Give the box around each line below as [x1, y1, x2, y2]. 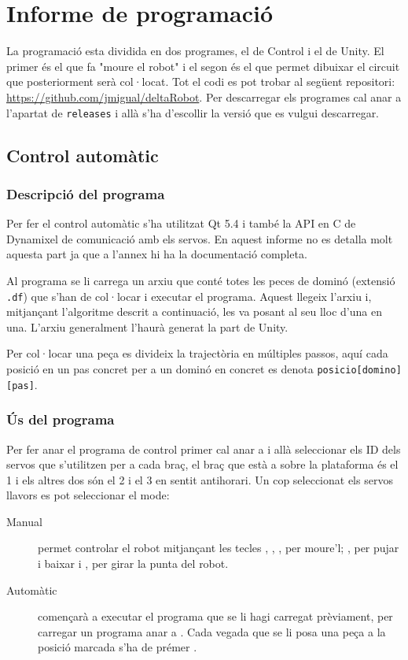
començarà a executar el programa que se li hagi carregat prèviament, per [38, 608, 393, 625]
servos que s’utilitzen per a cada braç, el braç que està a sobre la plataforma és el [6, 456, 399, 473]
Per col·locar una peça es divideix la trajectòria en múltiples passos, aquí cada [6, 345, 388, 362]
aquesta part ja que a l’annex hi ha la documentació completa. [6, 246, 307, 262]
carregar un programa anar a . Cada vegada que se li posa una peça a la [38, 623, 386, 640]
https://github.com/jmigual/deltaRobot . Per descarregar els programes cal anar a [6, 88, 402, 105]
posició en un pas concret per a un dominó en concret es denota [6, 360, 314, 376]
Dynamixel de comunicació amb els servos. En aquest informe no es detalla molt [6, 230, 393, 247]
